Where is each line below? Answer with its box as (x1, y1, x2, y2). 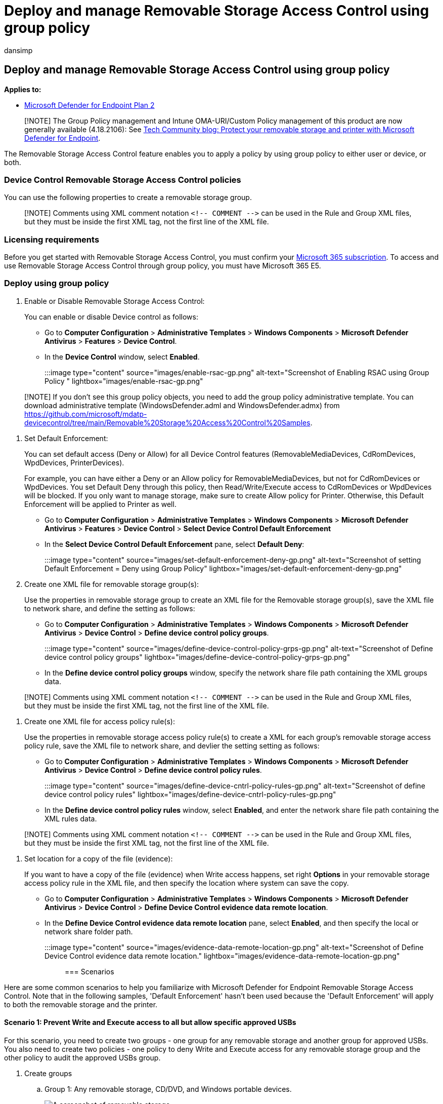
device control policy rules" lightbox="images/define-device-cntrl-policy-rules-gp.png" (45, 790, 336, 799)
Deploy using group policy (4, 278, 109, 289)
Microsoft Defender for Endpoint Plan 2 (24, 100, 155, 109)
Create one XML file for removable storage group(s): (24, 579, 199, 588)
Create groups (24, 1069, 72, 1078)
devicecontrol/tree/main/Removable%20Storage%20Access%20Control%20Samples (24, 418, 311, 427)
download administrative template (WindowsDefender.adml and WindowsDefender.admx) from (24, 401, 340, 410)
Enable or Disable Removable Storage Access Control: (24, 296, 205, 305)
